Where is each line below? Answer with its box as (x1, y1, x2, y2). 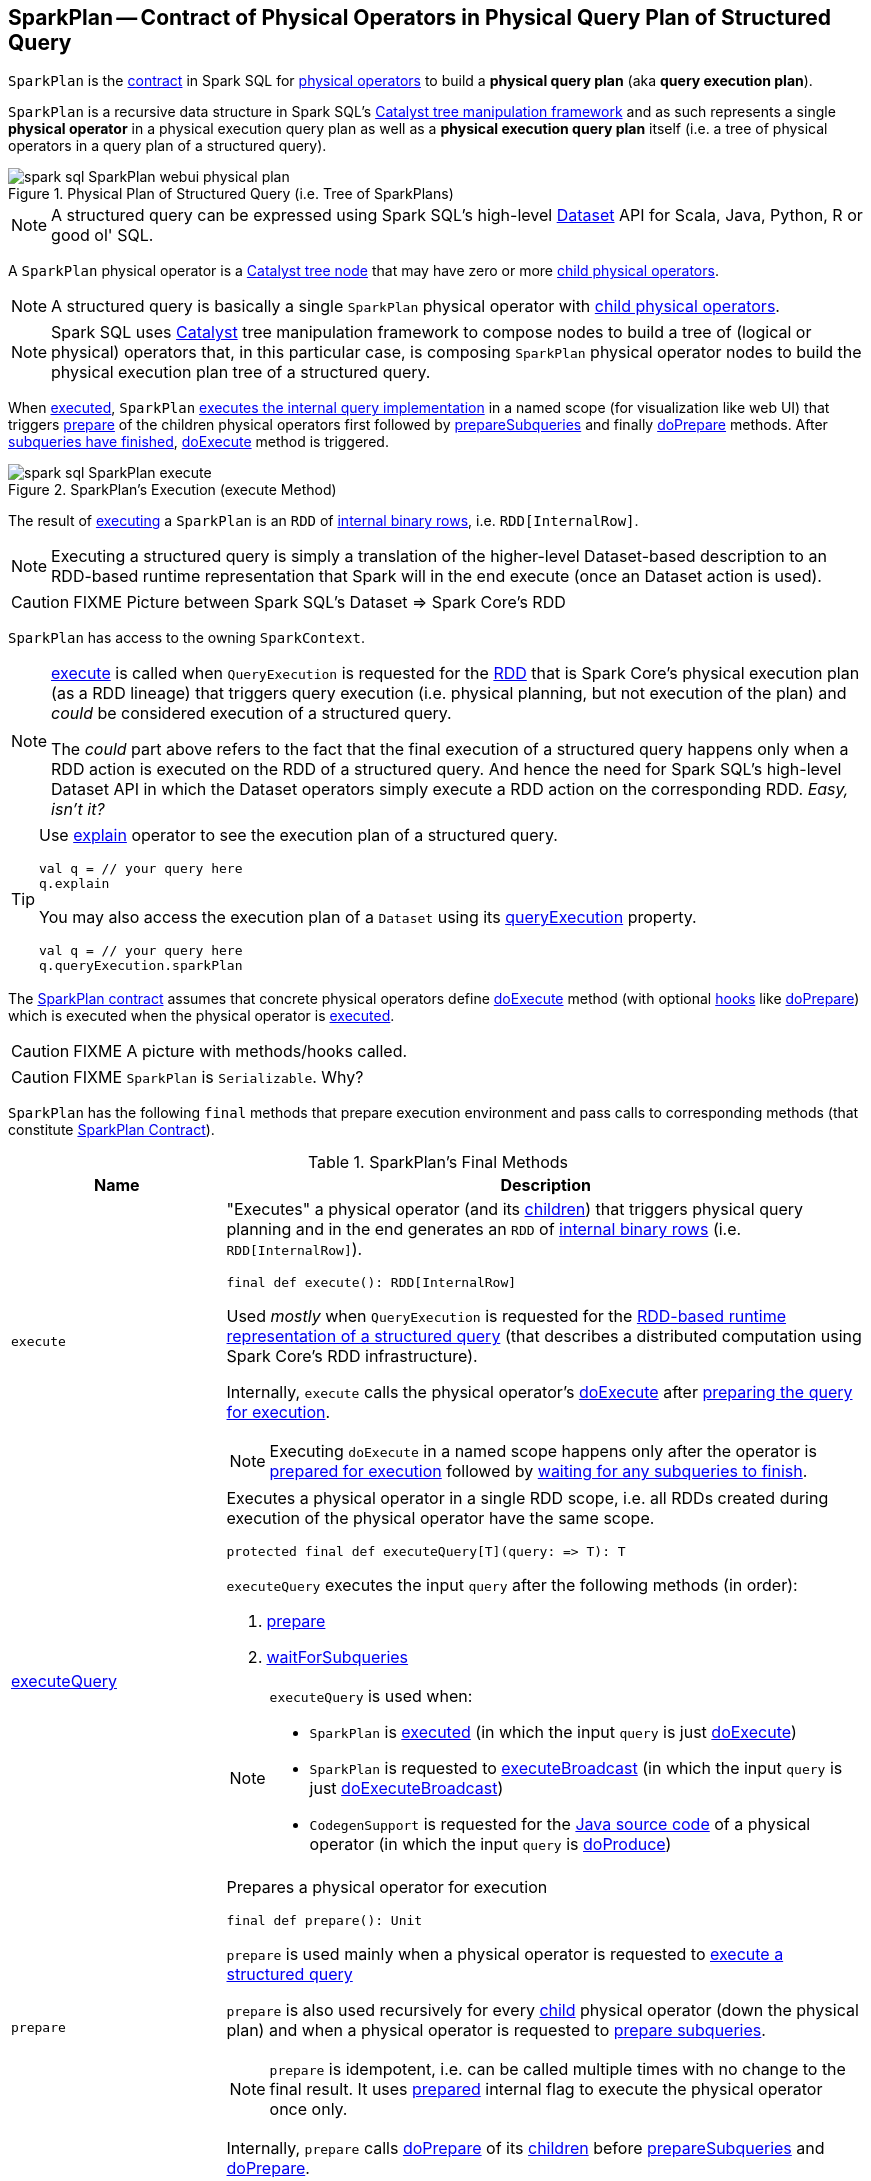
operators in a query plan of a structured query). (8, 137, 327, 155)
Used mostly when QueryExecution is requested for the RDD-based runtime (226, 1306, 787, 1327)
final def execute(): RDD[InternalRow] (226, 1275, 517, 1291)
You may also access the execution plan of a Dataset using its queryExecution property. (39, 907, 697, 928)
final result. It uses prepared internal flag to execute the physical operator (269, 2079, 823, 2100)
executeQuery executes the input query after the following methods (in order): (226, 1575, 798, 1596)
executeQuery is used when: (269, 1686, 473, 1707)
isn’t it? (51, 799, 105, 820)
